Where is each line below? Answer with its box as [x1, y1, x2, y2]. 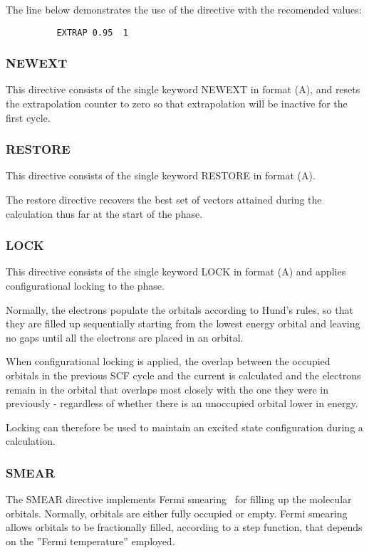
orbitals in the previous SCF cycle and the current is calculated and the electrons [6, 368, 361, 383]
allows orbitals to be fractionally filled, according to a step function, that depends [6, 520, 363, 534]
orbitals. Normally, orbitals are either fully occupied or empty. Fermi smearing [6, 505, 348, 520]
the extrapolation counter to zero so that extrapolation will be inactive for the [6, 96, 348, 111]
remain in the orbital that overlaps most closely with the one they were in [6, 381, 329, 396]
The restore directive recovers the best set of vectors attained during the [6, 192, 322, 207]
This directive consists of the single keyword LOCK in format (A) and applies [6, 264, 346, 279]
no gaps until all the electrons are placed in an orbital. [6, 330, 244, 344]
